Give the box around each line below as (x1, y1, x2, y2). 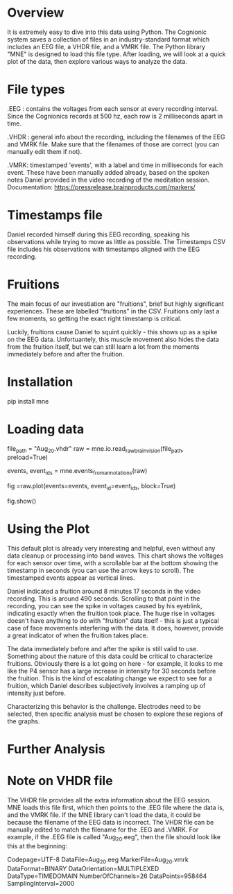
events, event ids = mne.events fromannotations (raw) (7, 467, 148, 476)
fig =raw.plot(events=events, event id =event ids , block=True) (7, 482, 176, 492)
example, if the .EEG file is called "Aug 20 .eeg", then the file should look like (7, 833, 221, 843)
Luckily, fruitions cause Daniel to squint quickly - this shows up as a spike (7, 327, 218, 336)
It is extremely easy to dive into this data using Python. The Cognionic (7, 28, 207, 36)
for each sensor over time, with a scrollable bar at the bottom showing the (7, 558, 218, 567)
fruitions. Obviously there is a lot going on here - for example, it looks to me (7, 659, 223, 667)
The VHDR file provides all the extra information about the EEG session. (7, 796, 212, 805)
